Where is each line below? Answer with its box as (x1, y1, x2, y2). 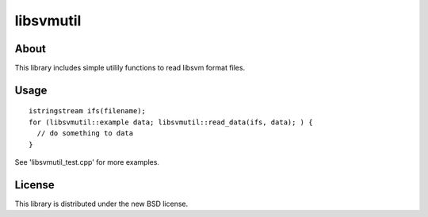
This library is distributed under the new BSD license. (14, 199, 189, 208)
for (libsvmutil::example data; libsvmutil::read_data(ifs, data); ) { (29, 117, 313, 127)
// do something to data (36, 129, 134, 138)
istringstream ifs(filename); (29, 107, 147, 116)
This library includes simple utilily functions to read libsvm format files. (14, 63, 246, 73)
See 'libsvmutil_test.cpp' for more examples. (14, 158, 160, 167)
